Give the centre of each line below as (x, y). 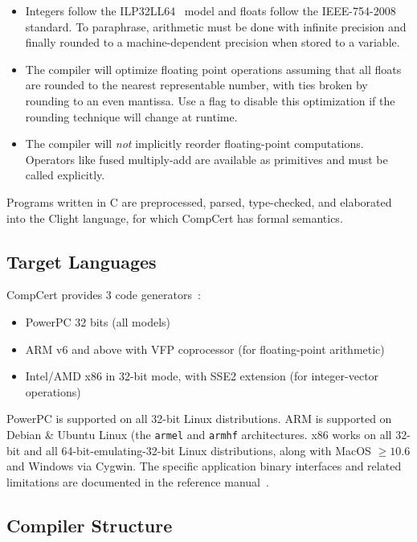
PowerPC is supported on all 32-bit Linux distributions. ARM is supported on (199, 419)
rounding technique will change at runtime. (131, 116)
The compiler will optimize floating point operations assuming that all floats (213, 69)
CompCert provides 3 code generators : (104, 295)
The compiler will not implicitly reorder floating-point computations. (194, 144)
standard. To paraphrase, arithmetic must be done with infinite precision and (216, 26)
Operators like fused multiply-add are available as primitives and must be (206, 159)
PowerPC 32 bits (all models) (98, 321)
